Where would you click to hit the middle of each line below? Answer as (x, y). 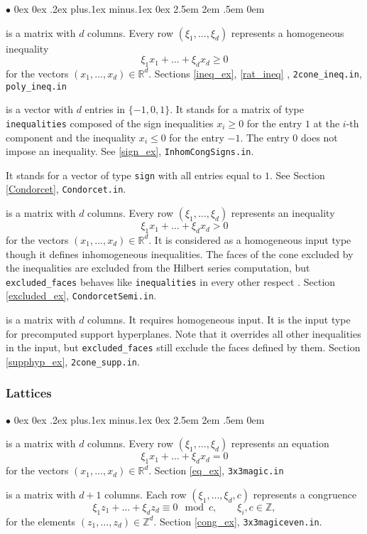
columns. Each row (146, 494)
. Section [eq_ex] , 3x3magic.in (216, 470)
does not (319, 137)
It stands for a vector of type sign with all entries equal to (134, 175)
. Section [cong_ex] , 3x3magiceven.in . (238, 521)
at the (327, 123)
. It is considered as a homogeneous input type (250, 239)
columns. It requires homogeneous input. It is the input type (219, 319)
